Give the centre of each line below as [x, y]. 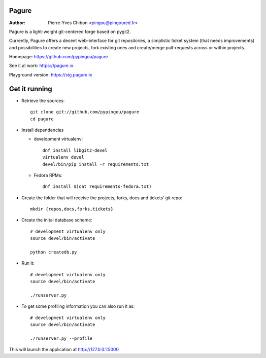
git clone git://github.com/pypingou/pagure [85, 112]
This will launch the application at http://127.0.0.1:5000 [64, 350]
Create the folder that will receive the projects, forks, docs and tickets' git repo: [102, 198]
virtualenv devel [63, 157]
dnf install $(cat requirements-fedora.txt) [97, 187]
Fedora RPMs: [48, 175]
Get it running [31, 89]
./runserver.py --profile [62, 338]
